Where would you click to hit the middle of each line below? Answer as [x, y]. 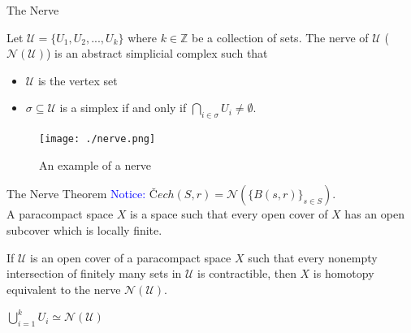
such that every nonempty [313, 257]
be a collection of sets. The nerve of [280, 37]
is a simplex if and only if [123, 108]
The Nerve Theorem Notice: [76, 194]
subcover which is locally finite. [84, 230]
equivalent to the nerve [64, 289]
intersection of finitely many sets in [94, 273]
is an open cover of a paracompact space [131, 257]
